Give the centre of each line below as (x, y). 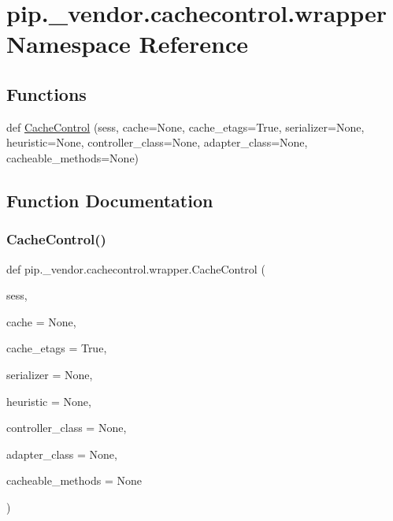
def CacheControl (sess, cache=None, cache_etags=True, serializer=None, (185, 127)
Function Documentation (110, 200)
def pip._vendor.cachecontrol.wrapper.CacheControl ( (136, 268)
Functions (46, 93)
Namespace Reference (127, 44)
